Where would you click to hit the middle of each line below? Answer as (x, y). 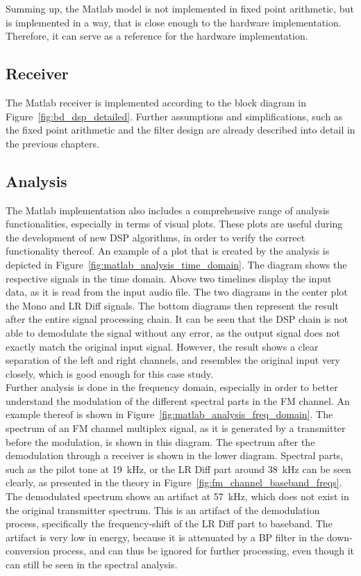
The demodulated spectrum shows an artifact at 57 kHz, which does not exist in (177, 496)
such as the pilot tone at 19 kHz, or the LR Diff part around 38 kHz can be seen (178, 469)
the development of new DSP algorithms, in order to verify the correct (156, 237)
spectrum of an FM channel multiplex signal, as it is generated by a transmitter (176, 428)
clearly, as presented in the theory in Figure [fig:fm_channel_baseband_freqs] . (174, 482)
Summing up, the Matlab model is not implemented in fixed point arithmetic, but (180, 8)
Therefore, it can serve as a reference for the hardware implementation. (157, 36)
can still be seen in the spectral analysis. (92, 564)
